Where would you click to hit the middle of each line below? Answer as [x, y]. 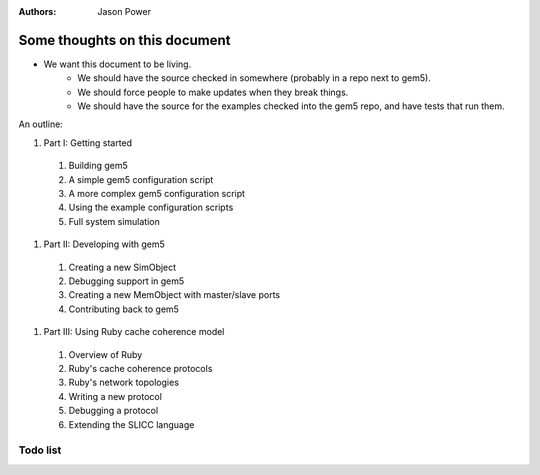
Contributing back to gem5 [124, 309]
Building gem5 [98, 166]
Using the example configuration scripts [151, 207]
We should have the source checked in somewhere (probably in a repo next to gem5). [254, 78]
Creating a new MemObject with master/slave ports [174, 295]
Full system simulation [114, 221]
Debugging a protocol [113, 411]
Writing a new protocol [115, 396]
